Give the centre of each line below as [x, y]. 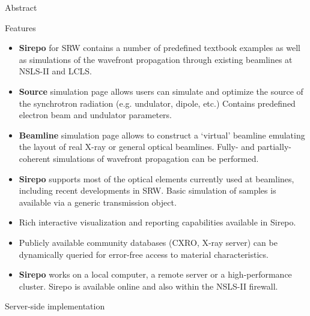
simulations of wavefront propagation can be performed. [156, 158]
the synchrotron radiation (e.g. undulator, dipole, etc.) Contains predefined [157, 103]
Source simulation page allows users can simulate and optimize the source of [161, 91]
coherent [35, 158]
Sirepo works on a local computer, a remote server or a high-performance [155, 274]
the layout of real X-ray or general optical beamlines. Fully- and [137, 147]
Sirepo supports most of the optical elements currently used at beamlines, [157, 178]
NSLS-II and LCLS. [55, 71]
